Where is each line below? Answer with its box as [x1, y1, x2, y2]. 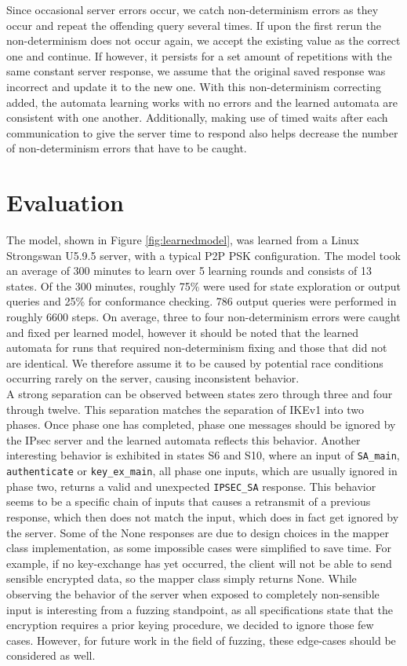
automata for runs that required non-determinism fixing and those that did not [6, 339, 387, 356]
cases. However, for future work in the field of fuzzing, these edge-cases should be [6, 631, 396, 648]
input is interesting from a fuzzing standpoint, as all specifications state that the [6, 601, 393, 617]
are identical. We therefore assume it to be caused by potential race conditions [6, 354, 383, 371]
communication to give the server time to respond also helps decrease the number [6, 124, 398, 141]
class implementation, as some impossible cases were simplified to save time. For [6, 540, 391, 556]
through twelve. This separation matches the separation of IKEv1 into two [6, 401, 364, 417]
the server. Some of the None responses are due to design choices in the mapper [6, 524, 389, 540]
